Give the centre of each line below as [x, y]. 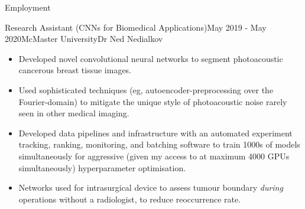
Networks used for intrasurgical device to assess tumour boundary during [151, 187]
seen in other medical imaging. [74, 113]
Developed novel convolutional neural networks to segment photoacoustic [151, 58]
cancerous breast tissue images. [75, 70]
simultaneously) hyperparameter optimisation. [102, 167]
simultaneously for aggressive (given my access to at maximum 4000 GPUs [154, 156]
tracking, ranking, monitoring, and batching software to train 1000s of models [159, 144]
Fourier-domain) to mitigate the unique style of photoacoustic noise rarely [153, 101]
